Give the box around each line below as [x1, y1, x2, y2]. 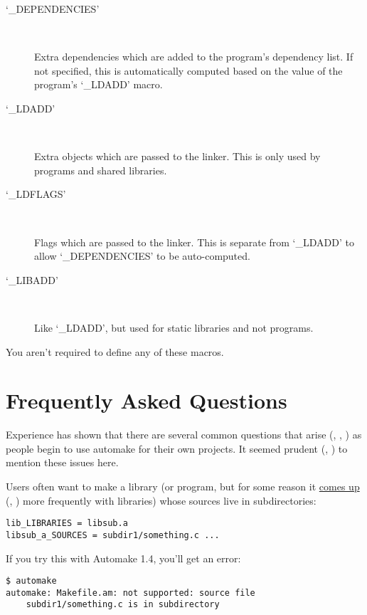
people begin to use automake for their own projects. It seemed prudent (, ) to [6, 441, 348, 456]
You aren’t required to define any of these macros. [6, 344, 224, 359]
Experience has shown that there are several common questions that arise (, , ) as [6, 427, 362, 442]
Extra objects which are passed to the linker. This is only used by [34, 149, 321, 164]
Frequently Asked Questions [6, 386, 287, 415]
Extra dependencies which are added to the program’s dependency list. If [34, 49, 353, 64]
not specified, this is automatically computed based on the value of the [34, 63, 343, 78]
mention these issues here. [6, 455, 119, 470]
